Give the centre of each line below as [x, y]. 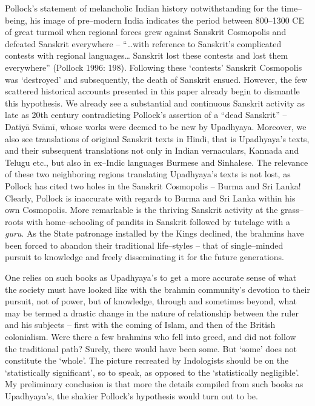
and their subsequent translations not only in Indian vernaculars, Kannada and [152, 150]
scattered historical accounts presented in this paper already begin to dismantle [152, 91]
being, [16, 20]
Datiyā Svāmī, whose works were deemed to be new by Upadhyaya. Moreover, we [156, 126]
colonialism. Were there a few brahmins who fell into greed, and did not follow [151, 337]
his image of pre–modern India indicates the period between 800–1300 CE [167, 20]
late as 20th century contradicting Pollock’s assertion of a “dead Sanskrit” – [146, 115]
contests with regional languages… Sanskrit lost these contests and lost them [147, 55]
